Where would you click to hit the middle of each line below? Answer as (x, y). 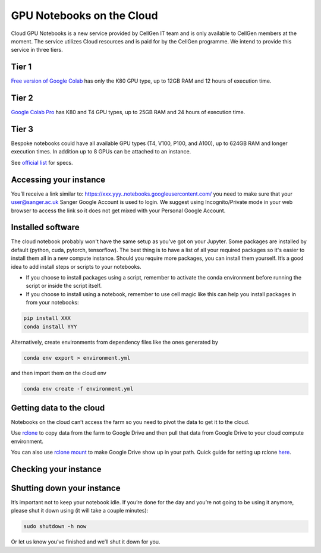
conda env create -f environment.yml (78, 389)
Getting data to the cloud (58, 408)
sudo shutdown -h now (55, 527)
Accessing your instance (58, 179)
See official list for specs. (42, 162)
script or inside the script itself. (64, 286)
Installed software (45, 227)
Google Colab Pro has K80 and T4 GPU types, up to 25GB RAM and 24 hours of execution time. (128, 112)
